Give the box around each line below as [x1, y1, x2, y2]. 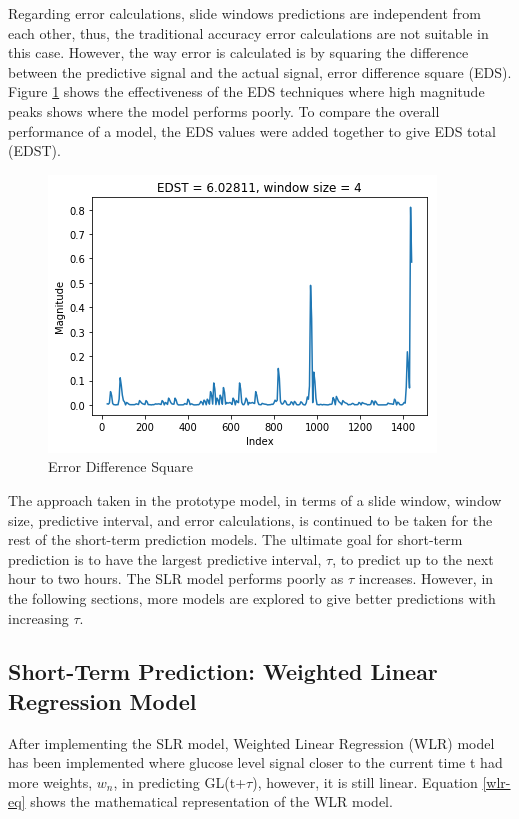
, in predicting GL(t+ [113, 771, 247, 792]
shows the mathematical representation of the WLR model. [30, 791, 393, 812]
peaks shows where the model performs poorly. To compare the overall [8, 100, 440, 121]
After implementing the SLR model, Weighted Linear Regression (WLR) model [8, 732, 495, 753]
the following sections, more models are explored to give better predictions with [8, 587, 496, 608]
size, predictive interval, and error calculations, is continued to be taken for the [8, 509, 493, 530]
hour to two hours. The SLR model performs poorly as [8, 568, 344, 589]
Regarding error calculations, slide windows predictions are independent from [8, 3, 481, 23]
